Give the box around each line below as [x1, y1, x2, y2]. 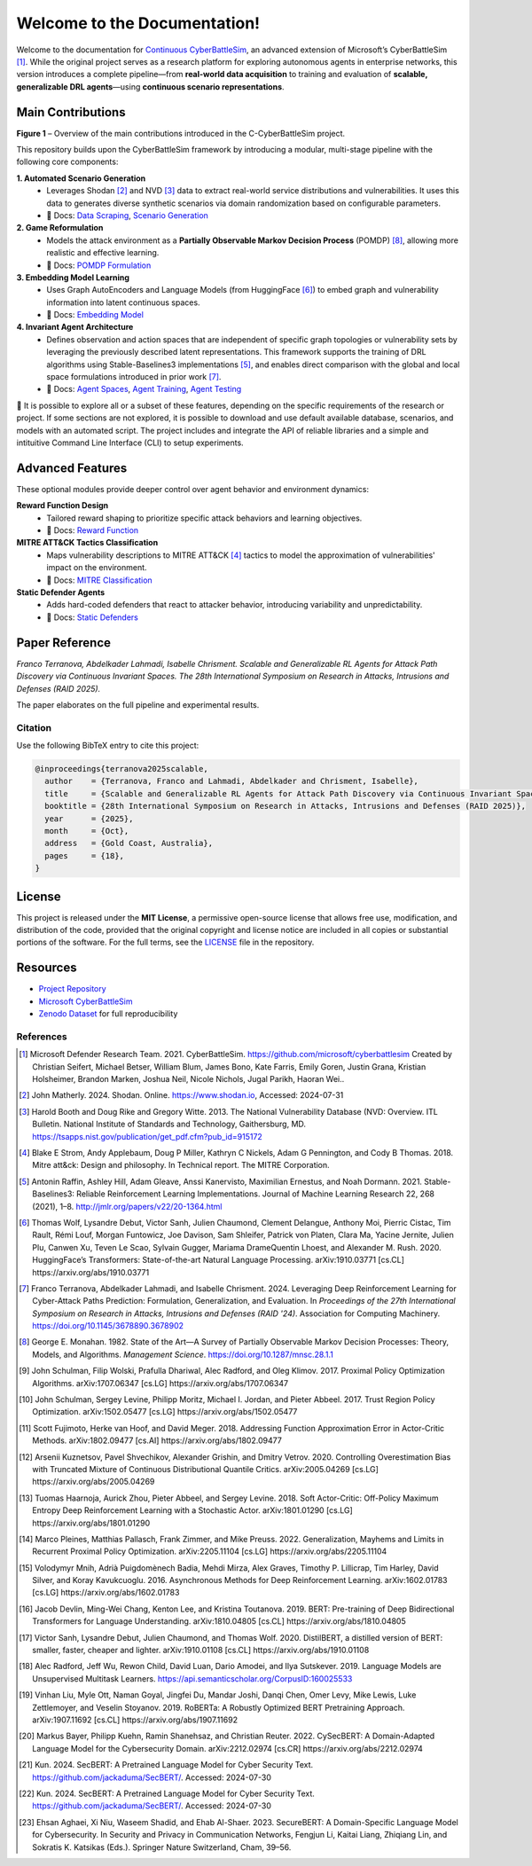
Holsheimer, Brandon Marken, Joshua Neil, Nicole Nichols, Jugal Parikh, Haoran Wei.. [32, 1074, 345, 1085]
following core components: [16, 156, 119, 168]
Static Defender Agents [16, 587, 106, 598]
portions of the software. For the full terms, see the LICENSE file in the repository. [16, 937, 315, 948]
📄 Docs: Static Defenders [46, 612, 139, 623]
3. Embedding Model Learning [16, 271, 130, 283]
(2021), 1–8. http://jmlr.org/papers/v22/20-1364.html [32, 1201, 223, 1211]
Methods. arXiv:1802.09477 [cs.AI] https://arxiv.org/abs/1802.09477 [32, 1435, 283, 1446]
